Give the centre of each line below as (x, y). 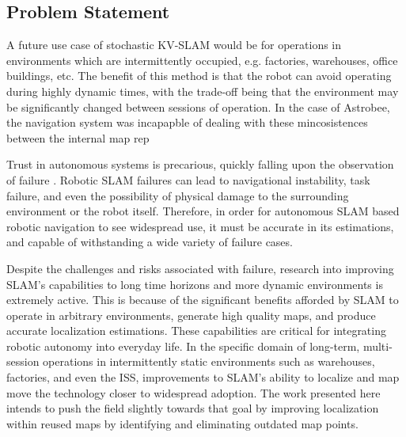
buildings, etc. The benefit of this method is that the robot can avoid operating (199, 76)
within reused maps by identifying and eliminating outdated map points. (182, 423)
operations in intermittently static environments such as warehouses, (209, 361)
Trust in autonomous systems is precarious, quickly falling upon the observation (200, 164)
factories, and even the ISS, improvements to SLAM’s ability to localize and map (203, 377)
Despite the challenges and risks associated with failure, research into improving (200, 268)
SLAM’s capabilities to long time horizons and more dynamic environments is (195, 284)
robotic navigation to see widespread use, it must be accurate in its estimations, (200, 226)
